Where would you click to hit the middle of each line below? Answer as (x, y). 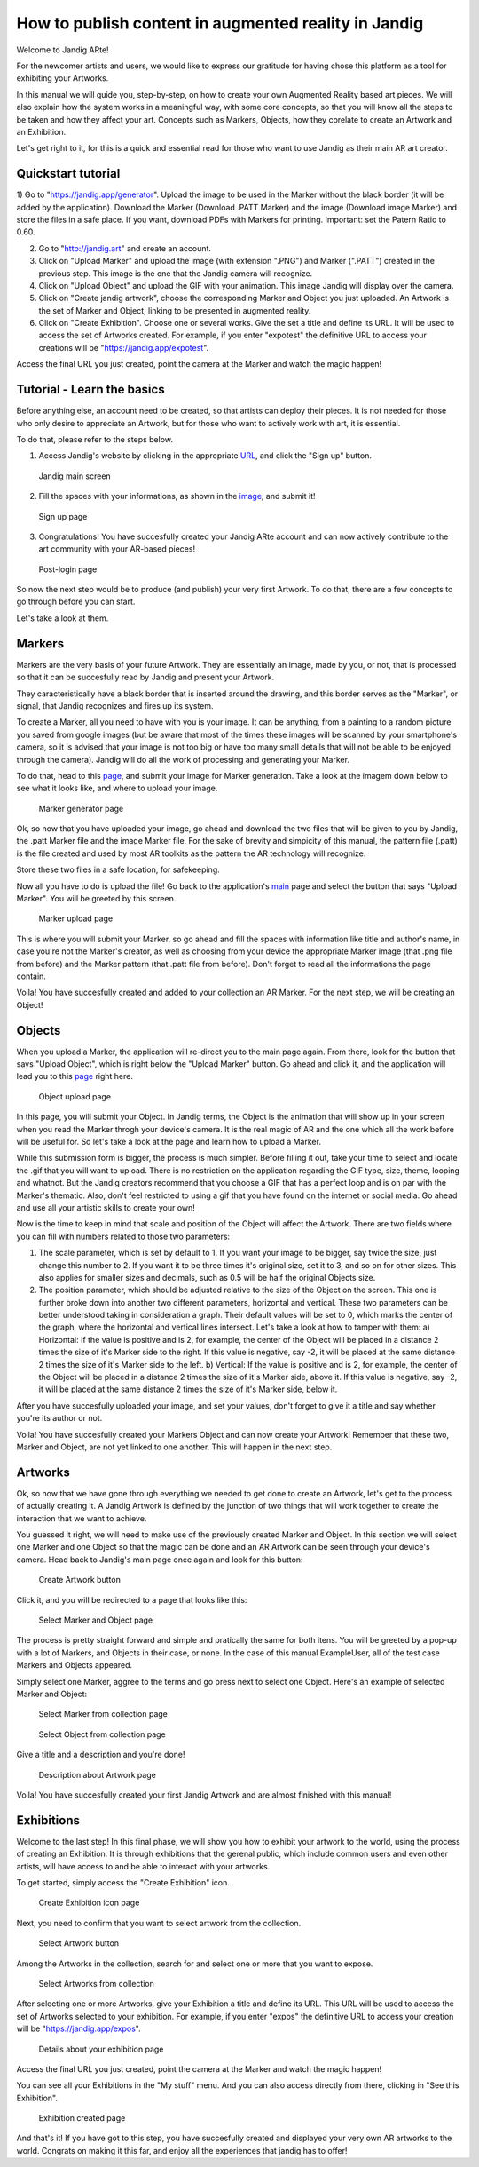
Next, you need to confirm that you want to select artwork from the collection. (159, 1923)
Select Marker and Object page (96, 1620)
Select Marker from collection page (103, 1714)
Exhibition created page (82, 2118)
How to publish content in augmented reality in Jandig (220, 23)
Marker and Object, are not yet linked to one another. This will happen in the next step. (174, 1447)
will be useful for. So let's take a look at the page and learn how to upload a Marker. (169, 1142)
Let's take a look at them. (63, 618)
